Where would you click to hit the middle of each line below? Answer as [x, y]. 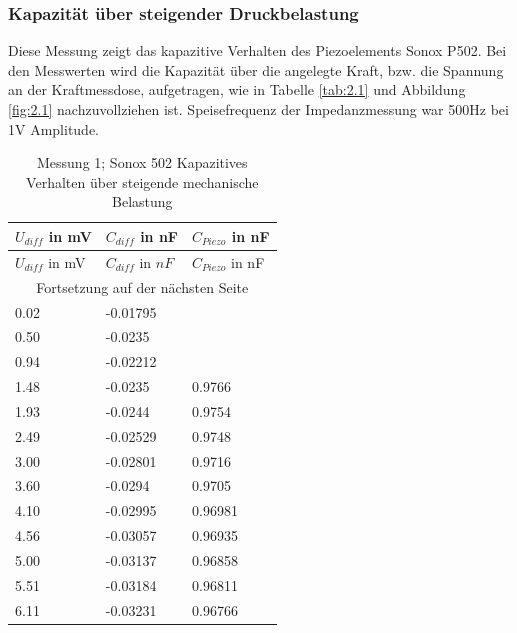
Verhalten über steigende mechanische [142, 181]
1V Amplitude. [54, 128]
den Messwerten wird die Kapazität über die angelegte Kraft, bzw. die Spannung [256, 69]
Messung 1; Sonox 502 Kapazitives [142, 162]
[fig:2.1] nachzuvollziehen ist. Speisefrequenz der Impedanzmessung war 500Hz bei [258, 109]
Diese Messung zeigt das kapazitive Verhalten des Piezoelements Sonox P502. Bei [257, 50]
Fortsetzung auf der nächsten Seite [142, 286]
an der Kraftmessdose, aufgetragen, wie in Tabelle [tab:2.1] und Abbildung [237, 89]
